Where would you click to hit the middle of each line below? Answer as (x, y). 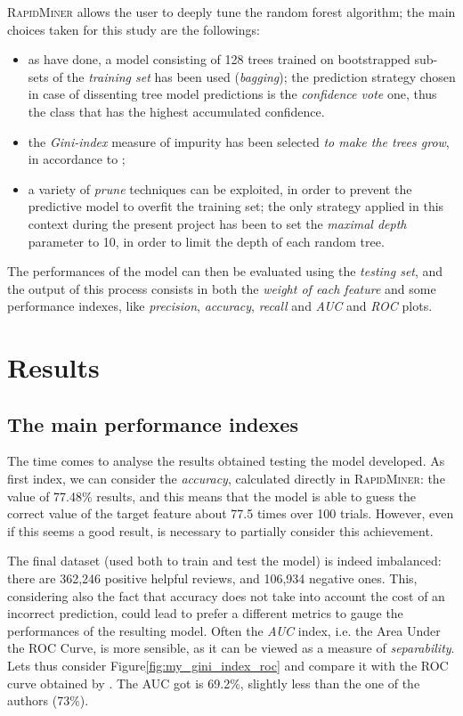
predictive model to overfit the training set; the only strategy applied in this (236, 206)
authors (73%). (48, 700)
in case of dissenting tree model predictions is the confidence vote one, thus (232, 94)
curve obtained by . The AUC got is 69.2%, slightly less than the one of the (214, 683)
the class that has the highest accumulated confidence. (176, 111)
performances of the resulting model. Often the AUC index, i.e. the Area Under (224, 630)
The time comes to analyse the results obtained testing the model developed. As (226, 461)
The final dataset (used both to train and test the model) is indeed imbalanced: (224, 561)
